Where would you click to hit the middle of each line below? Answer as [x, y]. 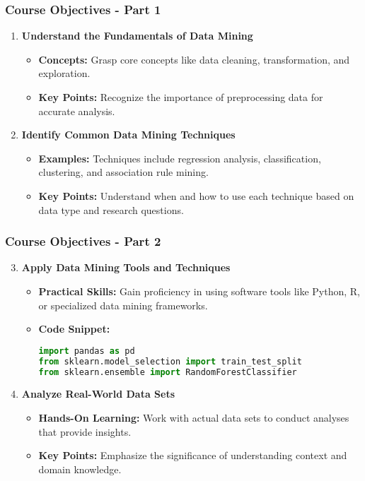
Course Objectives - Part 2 [83, 241]
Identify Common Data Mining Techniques [128, 135]
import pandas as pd [87, 351]
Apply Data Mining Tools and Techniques [126, 267]
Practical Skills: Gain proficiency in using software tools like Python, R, [199, 291]
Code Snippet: [74, 329]
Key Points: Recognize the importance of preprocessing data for [181, 97]
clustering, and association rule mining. [123, 172]
